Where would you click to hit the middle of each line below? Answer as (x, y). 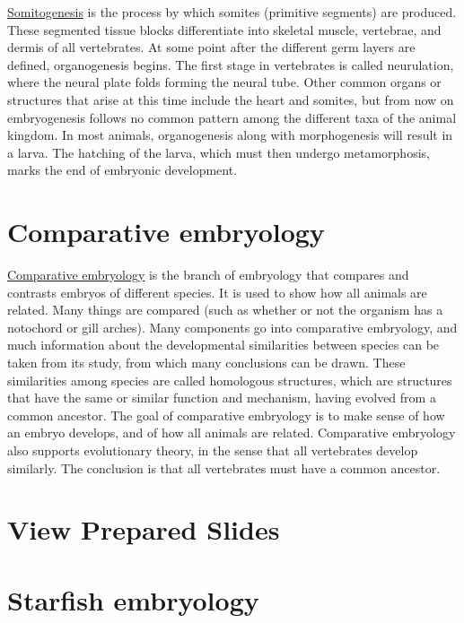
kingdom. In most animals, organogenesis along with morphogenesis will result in (230, 135)
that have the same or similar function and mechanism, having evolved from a (222, 398)
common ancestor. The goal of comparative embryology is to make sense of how (226, 415)
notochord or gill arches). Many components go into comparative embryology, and (232, 327)
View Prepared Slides (144, 529)
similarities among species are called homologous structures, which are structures (230, 380)
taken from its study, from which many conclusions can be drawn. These (206, 363)
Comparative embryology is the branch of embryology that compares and (208, 275)
